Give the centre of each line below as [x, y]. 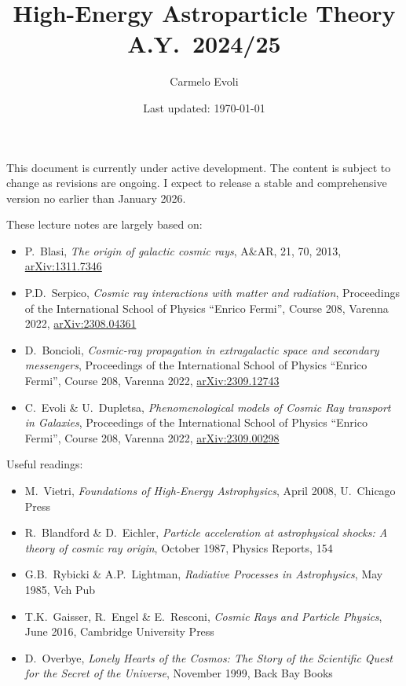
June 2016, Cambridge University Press [119, 631]
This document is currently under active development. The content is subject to [199, 167]
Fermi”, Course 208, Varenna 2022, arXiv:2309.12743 [152, 381]
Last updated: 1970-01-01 [204, 107]
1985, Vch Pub [60, 589]
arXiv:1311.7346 [63, 266]
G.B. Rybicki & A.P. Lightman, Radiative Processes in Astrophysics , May [204, 574]
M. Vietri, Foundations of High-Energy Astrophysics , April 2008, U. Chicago [210, 490]
